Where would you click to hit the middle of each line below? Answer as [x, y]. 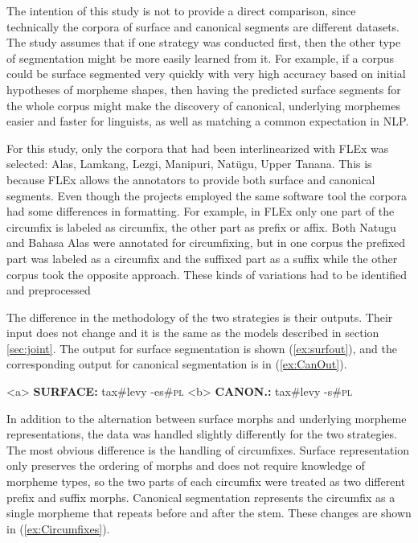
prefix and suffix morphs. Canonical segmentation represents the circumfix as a [201, 497]
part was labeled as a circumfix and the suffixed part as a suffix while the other [202, 258]
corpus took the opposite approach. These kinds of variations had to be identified [207, 274]
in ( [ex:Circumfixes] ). [58, 528]
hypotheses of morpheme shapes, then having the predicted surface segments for [204, 89]
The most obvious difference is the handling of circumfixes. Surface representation [208, 449]
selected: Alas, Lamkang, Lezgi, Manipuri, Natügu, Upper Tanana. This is [189, 164]
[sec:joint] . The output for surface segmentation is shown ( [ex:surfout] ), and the [202, 348]
